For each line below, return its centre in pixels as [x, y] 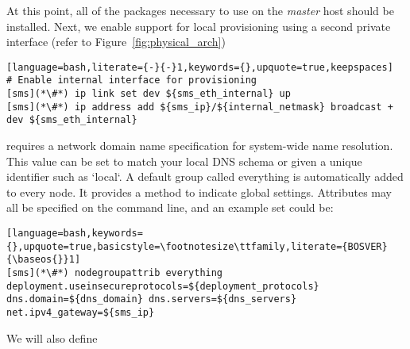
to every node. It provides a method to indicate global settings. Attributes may [199, 192]
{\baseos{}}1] [44, 260]
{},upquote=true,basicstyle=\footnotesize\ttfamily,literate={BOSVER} [197, 246]
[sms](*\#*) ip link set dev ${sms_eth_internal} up [149, 94]
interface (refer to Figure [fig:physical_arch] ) [116, 42]
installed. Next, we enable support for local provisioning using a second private [199, 26]
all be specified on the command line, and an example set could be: [170, 207]
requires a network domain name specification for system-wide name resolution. [200, 146]
